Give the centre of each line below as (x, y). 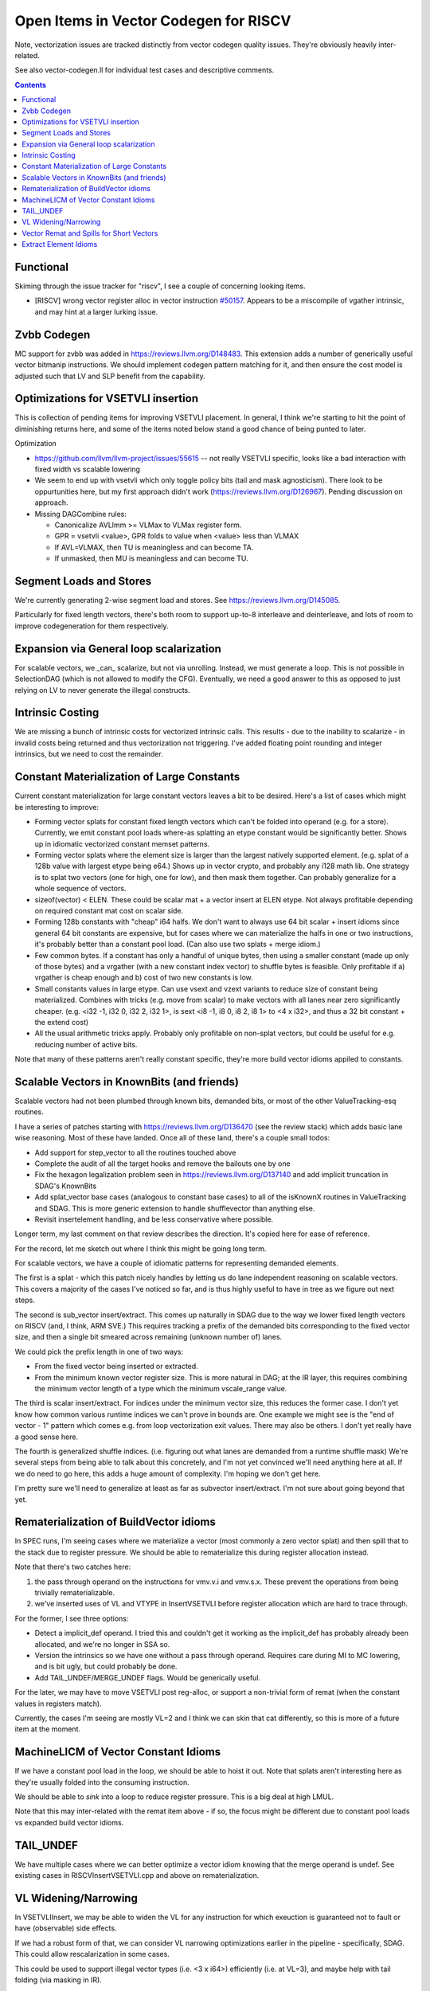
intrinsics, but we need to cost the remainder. (89, 754)
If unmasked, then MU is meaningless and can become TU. (151, 558)
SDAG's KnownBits (66, 1186)
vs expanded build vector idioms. (69, 1822)
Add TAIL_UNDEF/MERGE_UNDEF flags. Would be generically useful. (148, 1677)
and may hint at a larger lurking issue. (96, 311)
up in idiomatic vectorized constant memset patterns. (122, 843)
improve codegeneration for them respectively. (92, 626)
